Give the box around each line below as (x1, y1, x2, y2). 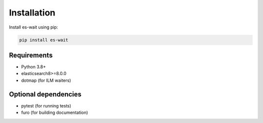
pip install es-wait (19, 37, 68, 43)
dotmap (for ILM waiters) (21, 77, 72, 83)
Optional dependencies (9, 90, 82, 98)
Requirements (9, 51, 53, 59)
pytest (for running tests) (21, 103, 72, 108)
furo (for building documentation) (21, 109, 88, 116)
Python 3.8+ (21, 64, 46, 70)
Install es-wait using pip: (9, 24, 58, 30)
